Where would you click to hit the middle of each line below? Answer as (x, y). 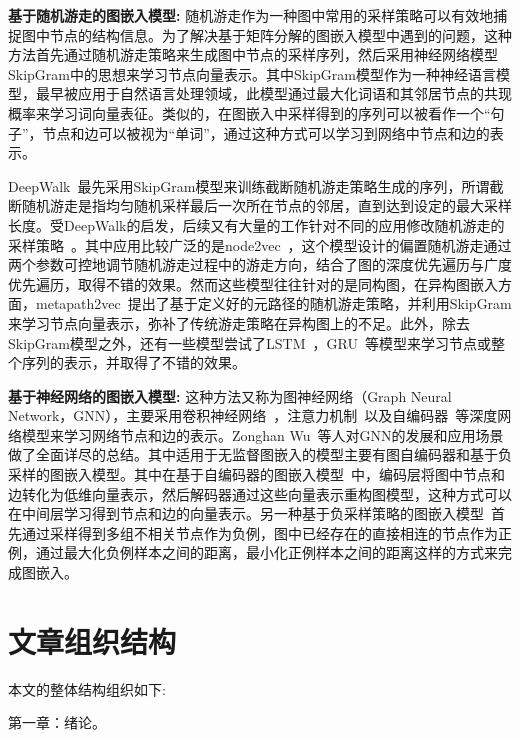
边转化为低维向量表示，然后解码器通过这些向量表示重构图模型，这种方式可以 (260, 493)
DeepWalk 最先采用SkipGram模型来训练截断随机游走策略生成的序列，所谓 (249, 185)
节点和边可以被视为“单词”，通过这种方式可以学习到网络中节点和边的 (266, 132)
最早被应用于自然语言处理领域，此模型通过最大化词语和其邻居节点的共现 (273, 93)
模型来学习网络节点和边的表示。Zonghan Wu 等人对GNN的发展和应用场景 (262, 434)
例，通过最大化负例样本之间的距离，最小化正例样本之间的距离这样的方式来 (253, 552)
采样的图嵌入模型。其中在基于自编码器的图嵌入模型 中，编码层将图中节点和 (256, 474)
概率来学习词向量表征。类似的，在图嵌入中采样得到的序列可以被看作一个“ (249, 112)
